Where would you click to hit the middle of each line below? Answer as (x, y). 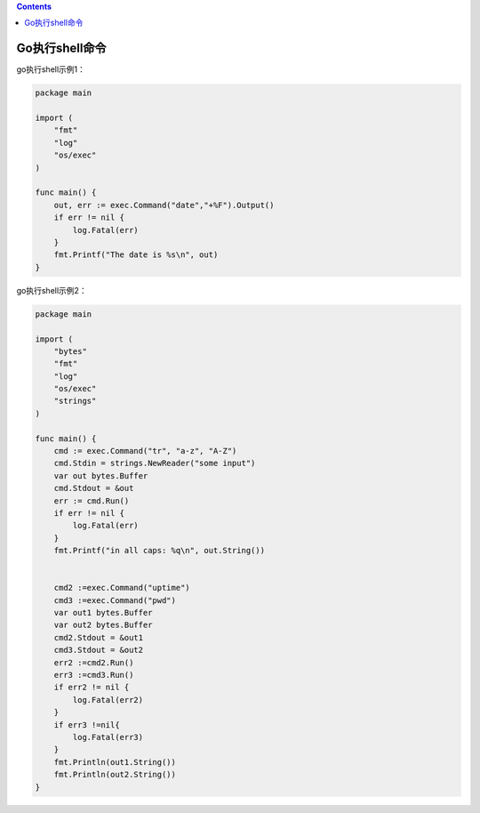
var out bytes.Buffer (101, 475)
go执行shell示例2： (52, 290)
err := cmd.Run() (92, 501)
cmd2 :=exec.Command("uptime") (122, 588)
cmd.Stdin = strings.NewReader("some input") (155, 463)
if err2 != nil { (92, 688)
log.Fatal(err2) (108, 700)
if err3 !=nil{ (87, 724)
